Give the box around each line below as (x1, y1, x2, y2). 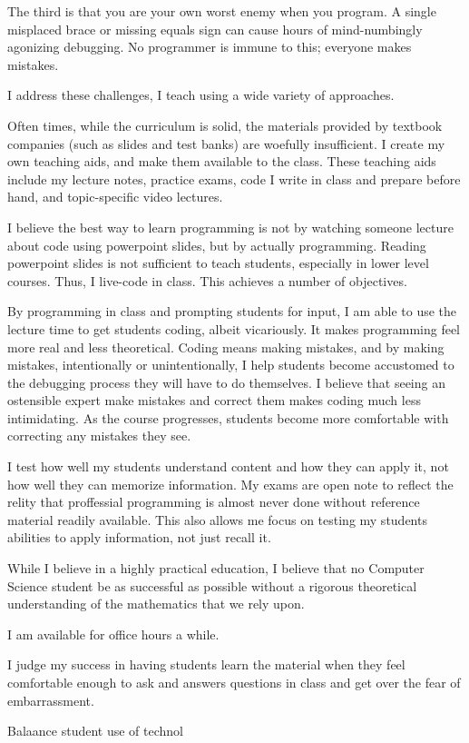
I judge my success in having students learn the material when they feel (7, 655, 405, 674)
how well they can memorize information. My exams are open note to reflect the (7, 474, 454, 493)
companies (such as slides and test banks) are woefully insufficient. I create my (7, 134, 445, 153)
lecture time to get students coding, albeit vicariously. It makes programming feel (7, 319, 460, 338)
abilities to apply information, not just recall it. (7, 528, 271, 547)
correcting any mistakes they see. (7, 426, 191, 445)
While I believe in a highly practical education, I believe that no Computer (7, 559, 425, 578)
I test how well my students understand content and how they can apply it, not (7, 457, 449, 476)
